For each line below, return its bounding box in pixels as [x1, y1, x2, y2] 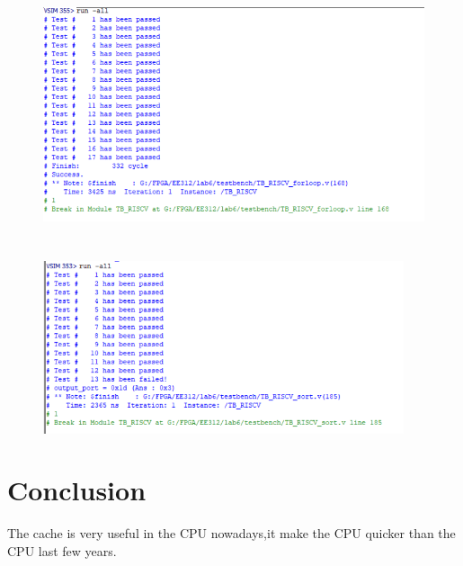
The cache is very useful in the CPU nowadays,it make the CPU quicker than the [7, 524, 456, 543]
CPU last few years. [7, 541, 117, 560]
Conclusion [7, 472, 147, 508]
